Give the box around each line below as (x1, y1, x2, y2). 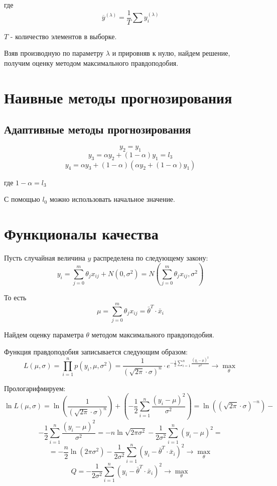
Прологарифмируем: (4, 383, 66, 393)
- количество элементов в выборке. (10, 31, 117, 41)
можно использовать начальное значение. (49, 194, 175, 204)
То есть (4, 292, 27, 303)
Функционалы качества (4, 223, 159, 244)
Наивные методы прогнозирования (4, 87, 232, 107)
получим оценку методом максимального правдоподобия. (4, 57, 179, 68)
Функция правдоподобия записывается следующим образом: (4, 346, 188, 356)
